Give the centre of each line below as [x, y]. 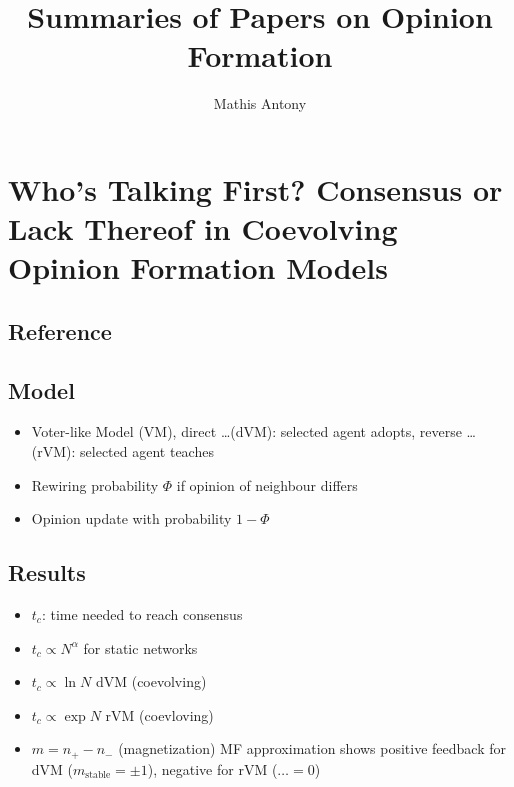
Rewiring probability [95, 484]
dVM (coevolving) [151, 681]
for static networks [140, 647]
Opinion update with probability [131, 518]
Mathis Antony [260, 103]
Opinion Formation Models [198, 267]
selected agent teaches [147, 451]
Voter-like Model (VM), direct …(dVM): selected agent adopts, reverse [246, 431]
